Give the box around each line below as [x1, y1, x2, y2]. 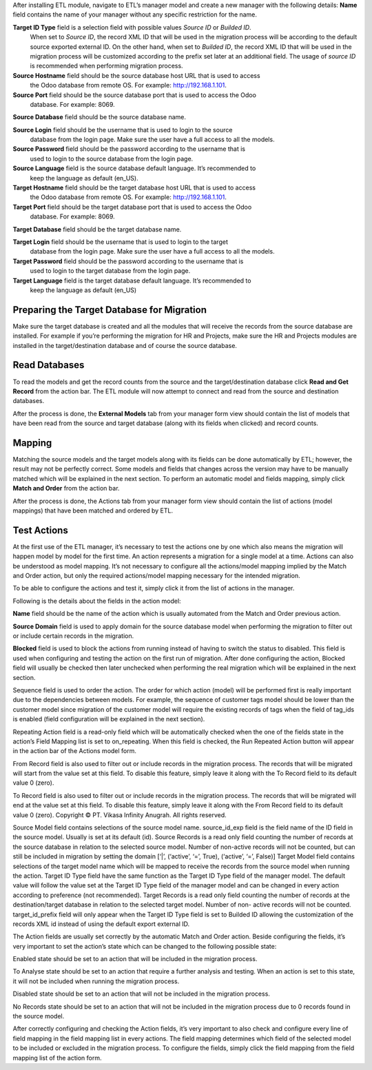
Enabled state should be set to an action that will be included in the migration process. [12, 955, 258, 963]
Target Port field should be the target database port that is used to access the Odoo [12, 203, 252, 211]
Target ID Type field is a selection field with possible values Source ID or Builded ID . [12, 23, 251, 31]
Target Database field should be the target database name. [12, 225, 182, 234]
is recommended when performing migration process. [30, 62, 183, 70]
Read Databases [12, 359, 85, 371]
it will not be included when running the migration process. [12, 977, 180, 985]
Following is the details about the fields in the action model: [12, 597, 182, 605]
